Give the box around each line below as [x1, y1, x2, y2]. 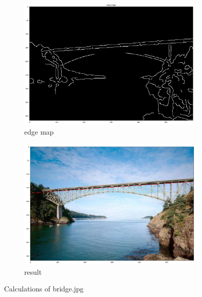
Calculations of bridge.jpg [4, 283, 84, 294]
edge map [24, 126, 54, 137]
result [24, 266, 42, 277]
